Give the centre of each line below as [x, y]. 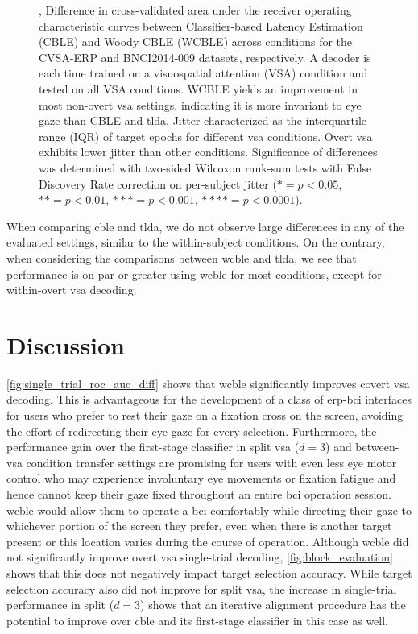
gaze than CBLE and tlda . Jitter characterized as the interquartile [203, 120]
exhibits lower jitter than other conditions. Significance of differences [208, 152]
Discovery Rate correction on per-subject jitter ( [158, 183]
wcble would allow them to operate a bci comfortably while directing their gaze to [209, 510]
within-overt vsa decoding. [72, 290]
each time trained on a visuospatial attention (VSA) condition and [203, 73]
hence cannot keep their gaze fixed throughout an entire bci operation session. [199, 493]
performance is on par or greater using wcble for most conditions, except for [194, 273]
